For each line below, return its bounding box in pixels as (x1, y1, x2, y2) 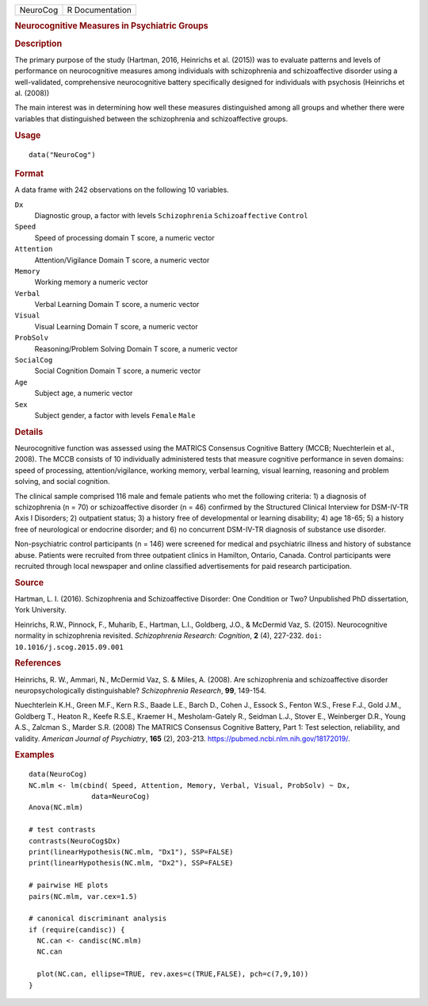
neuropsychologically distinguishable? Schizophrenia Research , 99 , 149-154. (14, 686, 266, 695)
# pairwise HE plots (29, 881, 109, 890)
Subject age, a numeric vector (34, 389, 133, 398)
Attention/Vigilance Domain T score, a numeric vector (34, 255, 210, 265)
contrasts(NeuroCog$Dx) (29, 836, 121, 845)
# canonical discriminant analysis (29, 914, 167, 923)
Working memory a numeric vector (34, 278, 148, 287)
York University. (14, 605, 67, 615)
